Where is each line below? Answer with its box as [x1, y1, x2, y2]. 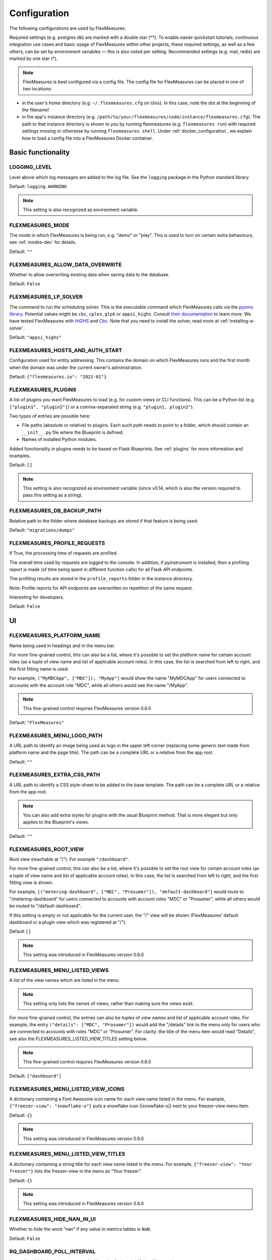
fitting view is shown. [9, 879, 53, 886]
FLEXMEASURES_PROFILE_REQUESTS [9, 539, 105, 546]
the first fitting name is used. [9, 666, 69, 672]
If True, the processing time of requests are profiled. [9, 550, 118, 556]
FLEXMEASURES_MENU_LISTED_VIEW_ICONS [9, 1085, 125, 1092]
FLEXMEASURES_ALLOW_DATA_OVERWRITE [9, 261, 122, 268]
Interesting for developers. [9, 594, 64, 600]
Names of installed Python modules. [22, 436, 97, 443]
